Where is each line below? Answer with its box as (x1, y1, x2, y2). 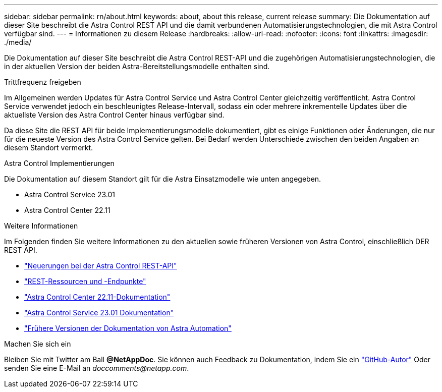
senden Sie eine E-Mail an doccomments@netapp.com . (4, 364, 189, 372)
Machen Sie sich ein (4, 340, 71, 348)
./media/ (4, 38, 32, 46)
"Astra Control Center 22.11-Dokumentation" (24, 293, 171, 301)
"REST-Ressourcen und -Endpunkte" (24, 277, 146, 286)
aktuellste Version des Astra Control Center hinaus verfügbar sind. (4, 110, 225, 119)
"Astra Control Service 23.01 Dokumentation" (24, 308, 174, 317)
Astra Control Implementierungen (4, 159, 115, 167)
